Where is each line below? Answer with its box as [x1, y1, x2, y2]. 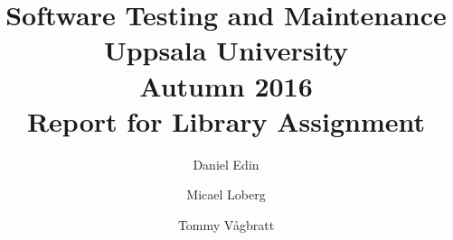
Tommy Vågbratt [177, 215, 275, 234]
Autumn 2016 [139, 67, 313, 104]
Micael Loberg [186, 185, 266, 204]
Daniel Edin [193, 154, 260, 173]
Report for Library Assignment [26, 102, 426, 139]
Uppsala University [103, 32, 349, 69]
